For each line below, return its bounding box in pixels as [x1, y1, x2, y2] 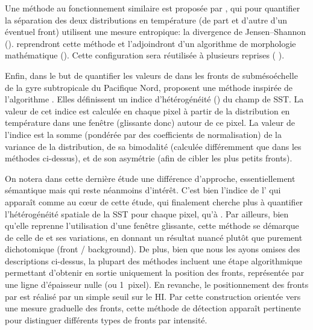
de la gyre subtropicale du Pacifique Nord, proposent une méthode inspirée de [5, 81, 293, 93]
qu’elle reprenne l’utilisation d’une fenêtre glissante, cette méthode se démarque [5, 219, 299, 232]
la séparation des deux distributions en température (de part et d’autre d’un [5, 13, 288, 26]
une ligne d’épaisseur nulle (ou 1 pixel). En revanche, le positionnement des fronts [5, 278, 309, 291]
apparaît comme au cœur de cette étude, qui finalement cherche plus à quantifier [5, 195, 303, 208]
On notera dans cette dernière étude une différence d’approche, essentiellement [5, 172, 296, 184]
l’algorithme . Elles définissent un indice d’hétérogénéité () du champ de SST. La [5, 93, 304, 105]
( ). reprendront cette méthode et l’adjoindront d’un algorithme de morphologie [5, 37, 296, 49]
